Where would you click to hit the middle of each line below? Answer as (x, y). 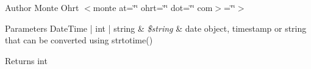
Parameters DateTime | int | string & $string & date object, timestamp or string (156, 28)
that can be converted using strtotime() (79, 40)
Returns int (26, 60)
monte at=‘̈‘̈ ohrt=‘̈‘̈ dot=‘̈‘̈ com (153, 7)
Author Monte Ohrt (42, 7)
